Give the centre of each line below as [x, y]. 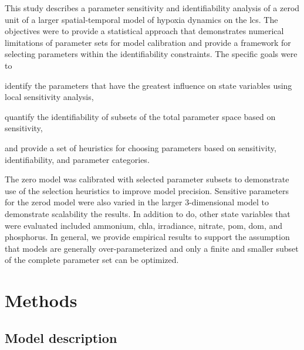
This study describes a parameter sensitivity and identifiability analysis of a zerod [152, 8]
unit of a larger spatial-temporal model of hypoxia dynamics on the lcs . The [141, 19]
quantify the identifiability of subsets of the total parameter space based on [140, 116]
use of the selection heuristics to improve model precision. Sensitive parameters [147, 190]
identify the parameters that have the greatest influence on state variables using [148, 85]
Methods [41, 300]
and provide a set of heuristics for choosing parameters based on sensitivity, [141, 147]
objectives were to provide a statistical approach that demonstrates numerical [144, 31]
